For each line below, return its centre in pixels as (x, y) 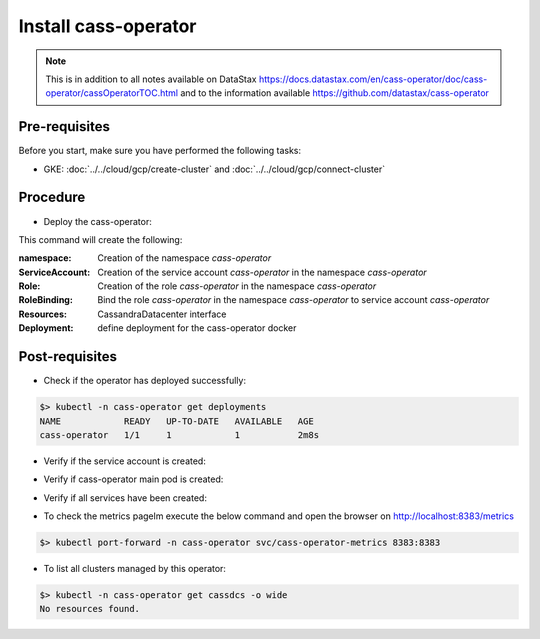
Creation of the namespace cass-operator (184, 258)
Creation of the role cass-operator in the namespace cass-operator (237, 286)
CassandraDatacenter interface (162, 314)
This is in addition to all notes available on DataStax (151, 79)
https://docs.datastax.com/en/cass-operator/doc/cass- (373, 79)
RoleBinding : (46, 300)
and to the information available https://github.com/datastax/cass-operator (335, 93)
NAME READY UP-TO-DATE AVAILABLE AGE (176, 421)
